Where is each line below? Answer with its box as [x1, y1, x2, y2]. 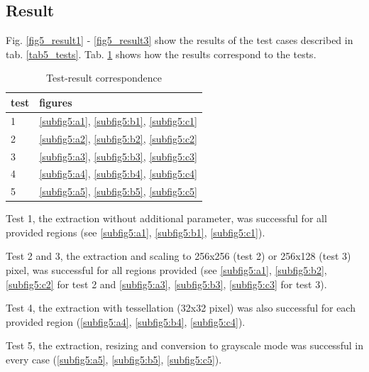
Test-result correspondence [46, 70, 162, 85]
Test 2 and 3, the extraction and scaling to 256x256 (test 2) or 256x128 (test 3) [6, 248, 351, 263]
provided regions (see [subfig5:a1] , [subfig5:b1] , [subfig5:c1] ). [6, 224, 265, 239]
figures [39, 94, 72, 109]
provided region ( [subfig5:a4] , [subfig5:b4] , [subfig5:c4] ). [6, 314, 246, 329]
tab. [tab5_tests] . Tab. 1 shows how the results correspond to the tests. [6, 46, 316, 61]
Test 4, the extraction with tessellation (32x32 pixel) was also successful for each [6, 300, 356, 315]
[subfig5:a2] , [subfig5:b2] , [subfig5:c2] [39, 131, 198, 146]
